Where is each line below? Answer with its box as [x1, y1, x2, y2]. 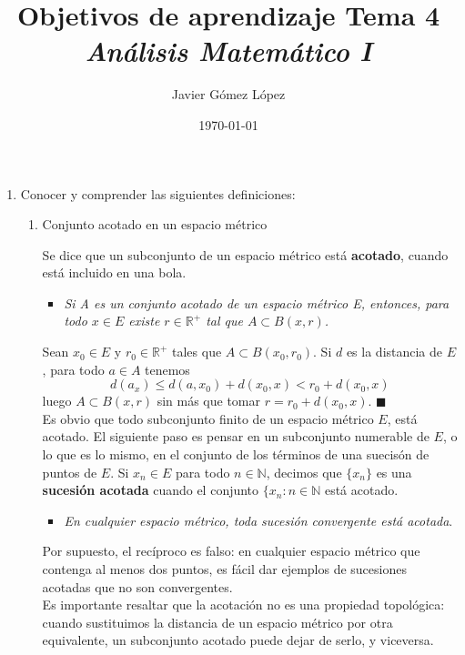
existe [128, 311, 160, 330]
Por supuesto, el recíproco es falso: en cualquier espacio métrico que [42, 541, 420, 560]
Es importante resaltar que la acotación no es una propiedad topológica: [42, 595, 445, 614]
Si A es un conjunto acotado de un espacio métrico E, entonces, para [64, 293, 450, 312]
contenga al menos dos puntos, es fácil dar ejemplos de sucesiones [42, 559, 407, 578]
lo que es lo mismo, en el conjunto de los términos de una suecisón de [42, 445, 430, 464]
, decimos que [266, 462, 342, 481]
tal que [206, 311, 243, 330]
